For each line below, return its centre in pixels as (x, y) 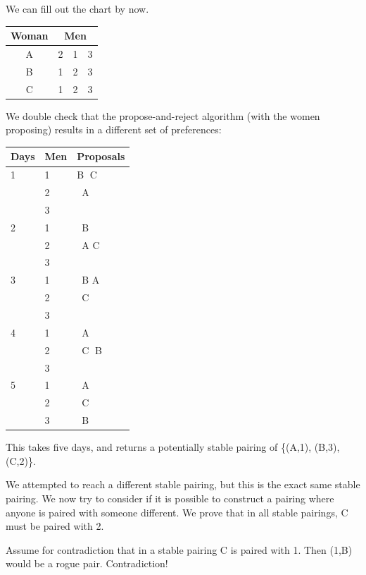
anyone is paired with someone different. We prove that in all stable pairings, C (177, 512)
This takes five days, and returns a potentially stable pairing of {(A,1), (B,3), (173, 447)
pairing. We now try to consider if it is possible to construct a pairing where (170, 498)
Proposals (101, 156)
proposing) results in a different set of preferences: (114, 129)
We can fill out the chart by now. (77, 8)
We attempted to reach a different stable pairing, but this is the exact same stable (183, 484)
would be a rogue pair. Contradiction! (87, 563)
